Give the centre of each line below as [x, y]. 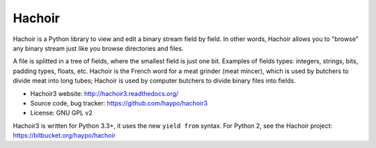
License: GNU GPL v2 [62, 113]
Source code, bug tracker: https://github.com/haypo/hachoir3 [119, 103]
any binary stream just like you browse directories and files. [98, 48]
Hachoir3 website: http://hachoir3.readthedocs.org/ [104, 93]
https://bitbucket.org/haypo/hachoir [64, 135]
